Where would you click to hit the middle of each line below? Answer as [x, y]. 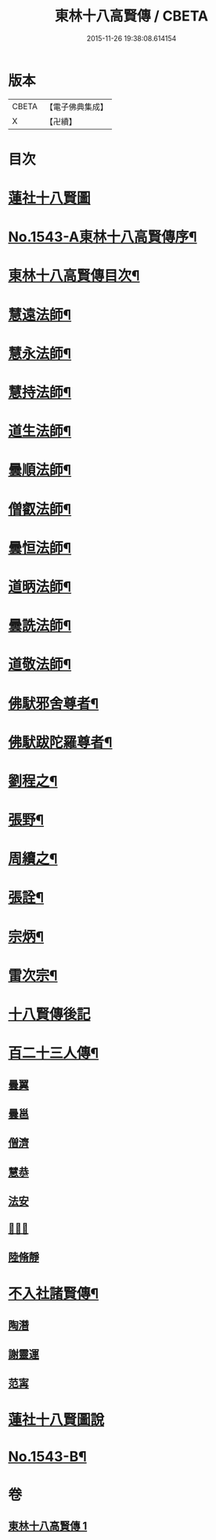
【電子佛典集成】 [76, 107]
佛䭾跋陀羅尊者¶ [60, 742]
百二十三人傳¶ [54, 1053]
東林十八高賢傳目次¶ [74, 276]
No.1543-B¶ [48, 1456]
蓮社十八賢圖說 [56, 1420]
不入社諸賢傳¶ [54, 1294]
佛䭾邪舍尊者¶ [54, 703]
